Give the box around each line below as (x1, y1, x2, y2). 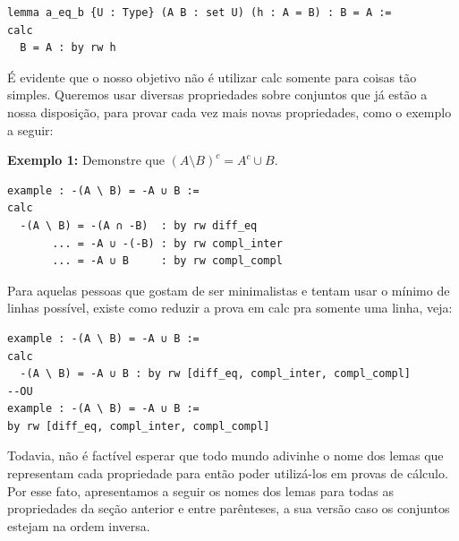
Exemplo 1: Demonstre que (7, 150, 165, 169)
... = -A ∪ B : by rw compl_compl (52, 254, 283, 268)
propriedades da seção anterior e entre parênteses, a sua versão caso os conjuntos (7, 499, 450, 518)
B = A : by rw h (20, 41, 116, 55)
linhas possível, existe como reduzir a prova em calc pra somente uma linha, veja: (7, 298, 453, 317)
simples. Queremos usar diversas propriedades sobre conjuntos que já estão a (7, 85, 428, 104)
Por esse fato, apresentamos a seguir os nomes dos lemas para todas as (7, 481, 394, 500)
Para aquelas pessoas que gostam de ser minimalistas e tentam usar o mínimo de (7, 280, 450, 299)
